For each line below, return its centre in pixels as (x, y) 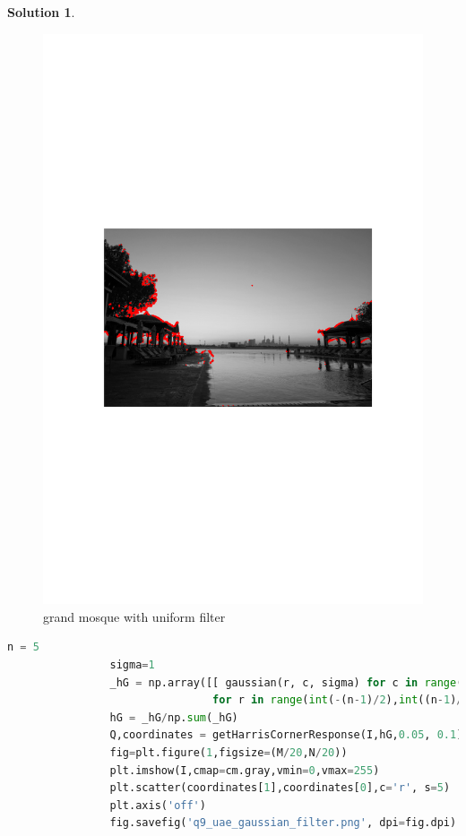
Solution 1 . (41, 12)
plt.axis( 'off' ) (158, 805)
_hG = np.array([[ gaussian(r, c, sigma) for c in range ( (286, 682)
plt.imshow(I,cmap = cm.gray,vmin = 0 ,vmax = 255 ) (245, 770)
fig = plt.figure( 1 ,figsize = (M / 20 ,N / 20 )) (229, 752)
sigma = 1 (132, 664)
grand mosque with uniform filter (134, 616)
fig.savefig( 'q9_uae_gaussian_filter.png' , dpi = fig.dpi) (283, 823)
